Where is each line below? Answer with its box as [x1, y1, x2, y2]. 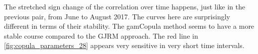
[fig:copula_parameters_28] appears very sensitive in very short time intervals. [4, 40, 245, 51]
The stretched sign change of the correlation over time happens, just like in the [4, 1, 246, 11]
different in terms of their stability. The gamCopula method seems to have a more [4, 21, 255, 31]
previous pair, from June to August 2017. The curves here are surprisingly [4, 11, 230, 21]
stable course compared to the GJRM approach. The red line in [4, 30, 198, 41]
